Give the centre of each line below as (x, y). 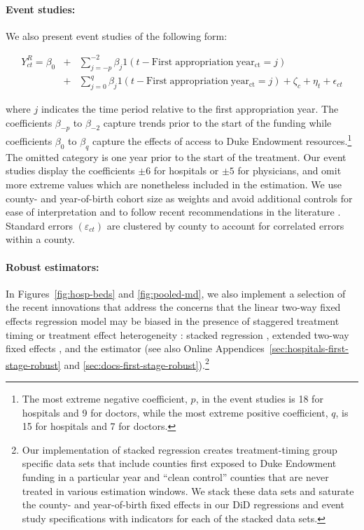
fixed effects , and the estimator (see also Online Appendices (135, 348)
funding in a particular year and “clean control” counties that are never (175, 477)
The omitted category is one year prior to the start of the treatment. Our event (176, 156)
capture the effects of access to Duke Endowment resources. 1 (222, 140)
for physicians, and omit (289, 170)
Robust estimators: (52, 266)
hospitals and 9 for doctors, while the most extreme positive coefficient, (175, 412)
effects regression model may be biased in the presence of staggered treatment (173, 321)
